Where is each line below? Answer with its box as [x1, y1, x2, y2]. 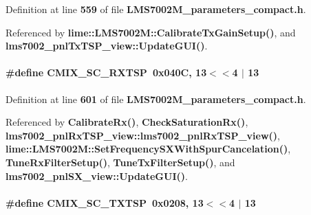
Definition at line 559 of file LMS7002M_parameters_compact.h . [6, 2, 306, 16]
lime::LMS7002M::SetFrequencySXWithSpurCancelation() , [6, 142, 291, 156]
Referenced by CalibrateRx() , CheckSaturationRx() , [6, 115, 248, 129]
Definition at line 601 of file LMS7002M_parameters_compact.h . [6, 91, 306, 106]
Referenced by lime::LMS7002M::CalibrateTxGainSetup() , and [6, 25, 296, 39]
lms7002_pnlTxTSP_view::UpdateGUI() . [6, 38, 208, 53]
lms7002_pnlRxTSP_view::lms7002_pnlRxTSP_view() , [6, 128, 281, 142]
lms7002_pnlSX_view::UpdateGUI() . [6, 168, 188, 183]
